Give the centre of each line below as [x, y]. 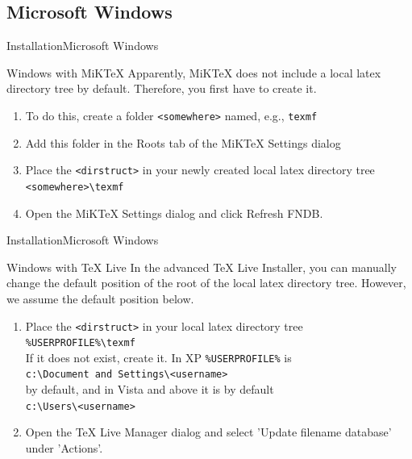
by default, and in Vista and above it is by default [150, 389]
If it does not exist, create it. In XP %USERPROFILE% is [158, 357]
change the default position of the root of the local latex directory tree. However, [206, 283]
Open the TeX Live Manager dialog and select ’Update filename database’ [208, 432]
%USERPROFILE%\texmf [80, 343]
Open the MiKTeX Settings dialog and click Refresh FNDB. [174, 213]
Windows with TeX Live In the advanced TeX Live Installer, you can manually [202, 267]
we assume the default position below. [100, 298]
